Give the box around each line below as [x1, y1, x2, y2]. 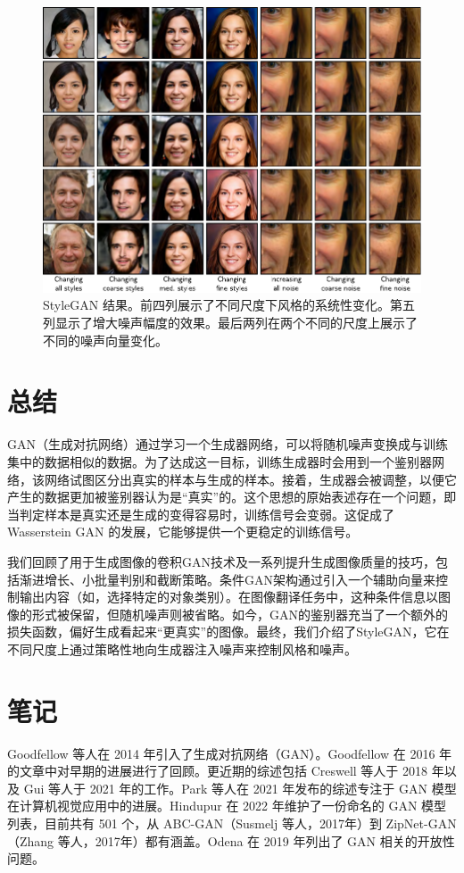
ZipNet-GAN [385, 813, 457, 832]
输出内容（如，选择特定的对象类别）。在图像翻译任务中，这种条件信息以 [19, 587, 438, 606]
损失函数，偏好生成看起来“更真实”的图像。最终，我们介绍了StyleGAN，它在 [7, 622, 450, 641]
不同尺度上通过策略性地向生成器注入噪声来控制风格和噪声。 [7, 639, 357, 658]
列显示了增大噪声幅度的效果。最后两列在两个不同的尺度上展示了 [43, 313, 418, 332]
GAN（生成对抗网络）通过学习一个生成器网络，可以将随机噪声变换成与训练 [7, 435, 448, 453]
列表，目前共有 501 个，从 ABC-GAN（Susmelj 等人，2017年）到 [7, 813, 382, 832]
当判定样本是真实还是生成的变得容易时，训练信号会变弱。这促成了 [7, 504, 394, 523]
